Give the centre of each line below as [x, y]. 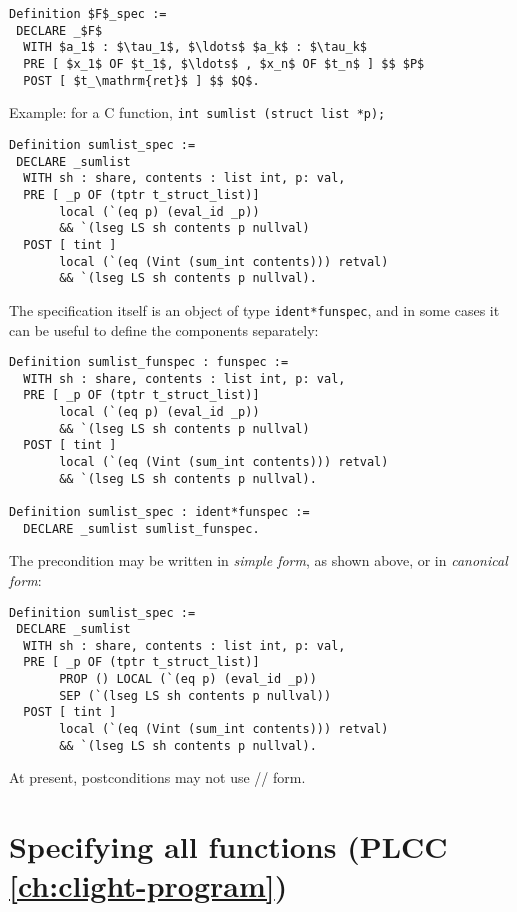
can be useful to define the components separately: [164, 329]
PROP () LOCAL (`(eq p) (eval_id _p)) [188, 679]
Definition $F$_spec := [88, 14]
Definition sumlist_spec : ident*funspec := [159, 512]
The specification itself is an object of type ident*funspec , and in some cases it [254, 309]
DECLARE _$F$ [59, 30]
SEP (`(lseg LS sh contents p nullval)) [195, 695]
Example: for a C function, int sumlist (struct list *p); [197, 112]
